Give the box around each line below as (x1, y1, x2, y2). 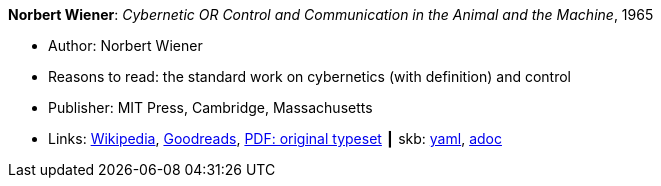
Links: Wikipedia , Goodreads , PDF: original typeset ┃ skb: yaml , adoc (48, 130, 502, 147)
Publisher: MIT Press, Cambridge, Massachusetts (48, 99, 373, 116)
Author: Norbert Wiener (48, 37, 203, 54)
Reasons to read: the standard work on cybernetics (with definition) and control (48, 68, 572, 85)
